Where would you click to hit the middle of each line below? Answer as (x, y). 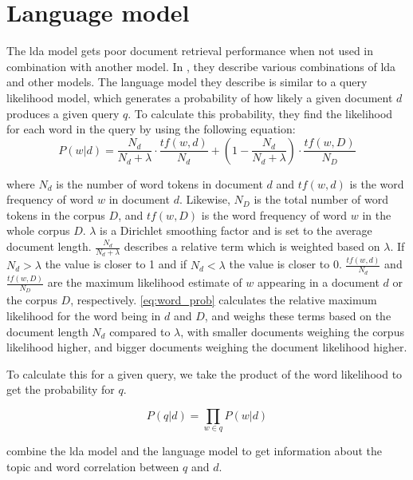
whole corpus (38, 230)
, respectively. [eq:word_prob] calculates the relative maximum (224, 300)
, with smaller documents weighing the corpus (292, 331)
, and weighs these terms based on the (298, 315)
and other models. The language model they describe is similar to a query (187, 82)
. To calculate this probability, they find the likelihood (260, 113)
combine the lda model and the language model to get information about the (195, 451)
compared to (140, 331)
